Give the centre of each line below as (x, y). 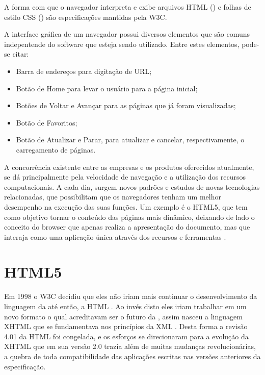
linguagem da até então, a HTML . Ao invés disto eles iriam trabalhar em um (125, 306)
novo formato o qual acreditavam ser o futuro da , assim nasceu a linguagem (123, 316)
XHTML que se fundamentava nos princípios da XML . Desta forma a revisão (126, 326)
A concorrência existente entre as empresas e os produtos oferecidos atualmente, (129, 167)
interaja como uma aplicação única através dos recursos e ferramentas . (115, 236)
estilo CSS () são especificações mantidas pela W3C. (86, 17)
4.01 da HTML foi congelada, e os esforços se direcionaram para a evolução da (126, 336)
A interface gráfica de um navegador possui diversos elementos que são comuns (127, 34)
